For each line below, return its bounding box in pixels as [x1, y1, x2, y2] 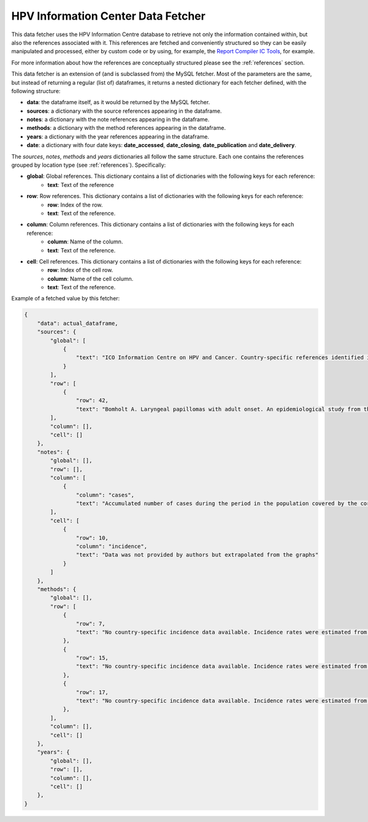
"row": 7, [75, 620, 105, 627]
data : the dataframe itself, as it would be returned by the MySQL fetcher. [26, 99, 210, 106]
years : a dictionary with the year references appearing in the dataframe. [26, 132, 210, 140]
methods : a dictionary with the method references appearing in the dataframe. [26, 124, 226, 132]
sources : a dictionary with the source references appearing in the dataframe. [26, 107, 222, 115]
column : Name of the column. [47, 238, 123, 245]
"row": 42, [75, 397, 109, 404]
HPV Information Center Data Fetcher [11, 9, 205, 23]
